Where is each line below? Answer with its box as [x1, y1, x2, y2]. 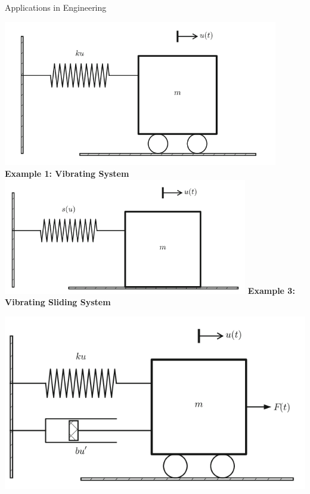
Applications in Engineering [5, 1, 107, 13]
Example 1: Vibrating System [5, 167, 129, 180]
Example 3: [247, 284, 295, 296]
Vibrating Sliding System [5, 296, 111, 308]
